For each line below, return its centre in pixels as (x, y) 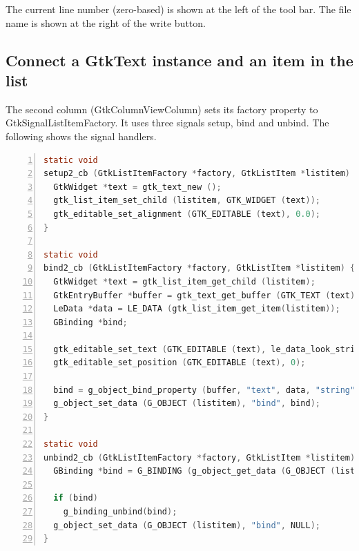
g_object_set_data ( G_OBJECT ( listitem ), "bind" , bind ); (187, 404)
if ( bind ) (76, 498)
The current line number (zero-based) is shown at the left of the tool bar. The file (178, 9)
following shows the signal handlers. (81, 136)
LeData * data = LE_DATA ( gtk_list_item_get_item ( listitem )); (197, 309)
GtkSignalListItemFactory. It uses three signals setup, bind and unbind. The (167, 123)
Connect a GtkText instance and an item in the (179, 60)
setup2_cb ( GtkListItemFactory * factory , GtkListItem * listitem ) (197, 174)
